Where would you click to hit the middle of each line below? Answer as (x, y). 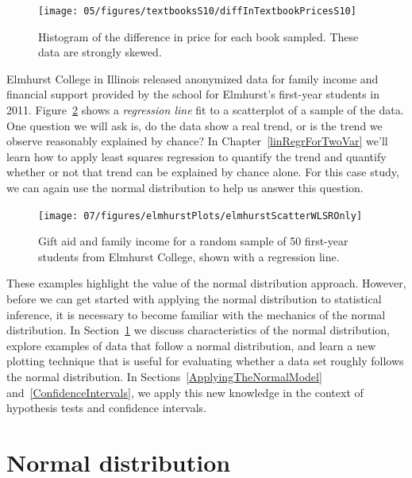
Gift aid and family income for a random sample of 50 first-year (193, 241)
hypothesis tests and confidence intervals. (107, 408)
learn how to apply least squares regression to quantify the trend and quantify (196, 156)
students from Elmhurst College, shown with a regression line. (189, 256)
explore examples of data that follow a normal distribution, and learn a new (191, 345)
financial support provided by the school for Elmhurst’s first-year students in (193, 94)
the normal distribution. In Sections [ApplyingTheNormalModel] (164, 376)
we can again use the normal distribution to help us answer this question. (185, 187)
